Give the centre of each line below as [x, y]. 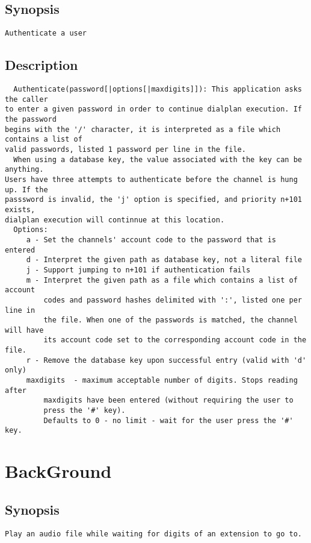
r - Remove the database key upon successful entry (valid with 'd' [166, 360]
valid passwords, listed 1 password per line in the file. [125, 149]
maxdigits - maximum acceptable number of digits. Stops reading [162, 381]
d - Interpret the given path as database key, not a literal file [164, 260]
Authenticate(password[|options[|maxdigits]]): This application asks [158, 89]
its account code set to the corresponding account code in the [175, 340]
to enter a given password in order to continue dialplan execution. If [153, 109]
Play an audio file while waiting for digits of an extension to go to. [153, 534]
